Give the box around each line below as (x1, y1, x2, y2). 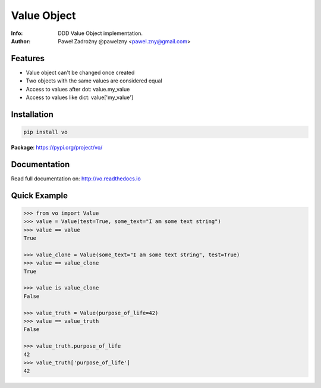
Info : (11, 30, 23, 37)
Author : (11, 37, 31, 44)
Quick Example (11, 190, 68, 201)
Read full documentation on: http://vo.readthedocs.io (11, 175, 141, 182)
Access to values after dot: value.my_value (26, 85, 130, 93)
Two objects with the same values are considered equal (26, 77, 163, 84)
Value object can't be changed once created (26, 69, 135, 76)
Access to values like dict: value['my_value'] (26, 94, 134, 101)
